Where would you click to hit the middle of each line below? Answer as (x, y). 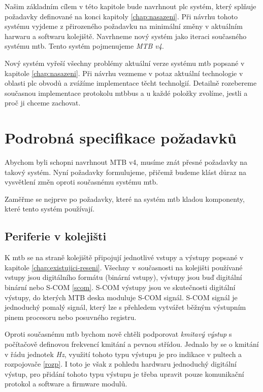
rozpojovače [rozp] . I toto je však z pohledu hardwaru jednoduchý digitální (121, 364)
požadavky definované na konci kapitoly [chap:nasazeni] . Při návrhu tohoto (121, 16)
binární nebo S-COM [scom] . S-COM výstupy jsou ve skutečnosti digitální (120, 287)
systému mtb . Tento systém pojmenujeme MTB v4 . (84, 46)
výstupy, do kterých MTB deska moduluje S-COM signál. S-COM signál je (121, 297)
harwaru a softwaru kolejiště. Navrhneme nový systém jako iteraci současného (126, 36)
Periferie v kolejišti (56, 236)
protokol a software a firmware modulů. (66, 384)
